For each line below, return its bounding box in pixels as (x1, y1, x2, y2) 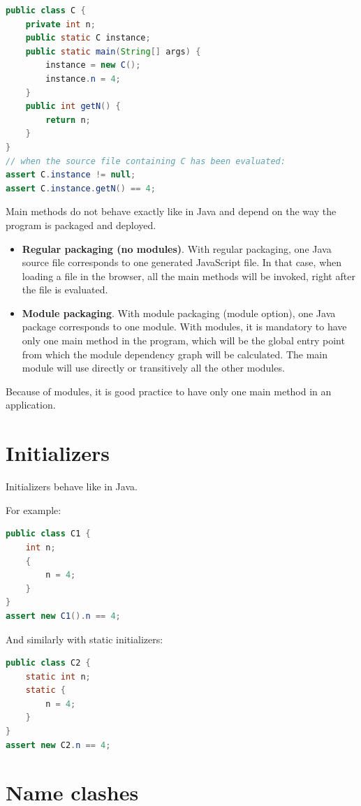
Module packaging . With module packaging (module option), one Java (22, 305, 336, 320)
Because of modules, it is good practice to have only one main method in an (6, 383, 332, 398)
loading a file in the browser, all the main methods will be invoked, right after (22, 268, 355, 283)
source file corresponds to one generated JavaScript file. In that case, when (22, 255, 342, 270)
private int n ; (25, 19, 96, 29)
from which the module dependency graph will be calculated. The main (22, 346, 328, 361)
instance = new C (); (45, 60, 141, 71)
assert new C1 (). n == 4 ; (6, 610, 121, 621)
